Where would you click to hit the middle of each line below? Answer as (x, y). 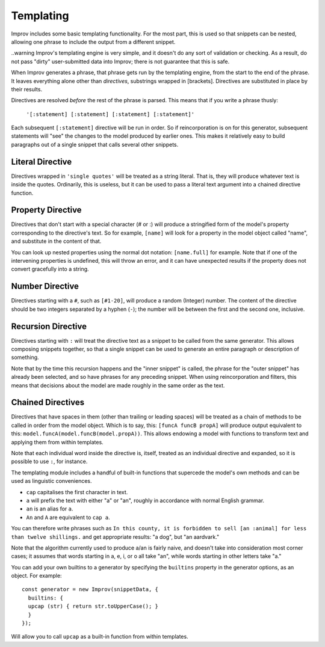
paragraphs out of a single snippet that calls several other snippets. (95, 144)
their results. (26, 89)
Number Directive (45, 287)
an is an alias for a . (50, 509)
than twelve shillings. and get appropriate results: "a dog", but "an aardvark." (115, 537)
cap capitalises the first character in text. (77, 492)
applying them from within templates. (57, 442)
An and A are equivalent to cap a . (68, 517)
